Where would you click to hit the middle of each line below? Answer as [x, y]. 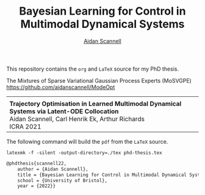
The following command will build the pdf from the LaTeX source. [87, 141]
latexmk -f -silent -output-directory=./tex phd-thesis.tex [85, 153]
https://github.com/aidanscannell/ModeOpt [61, 87]
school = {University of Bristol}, [63, 180]
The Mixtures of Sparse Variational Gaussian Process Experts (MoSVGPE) [99, 80]
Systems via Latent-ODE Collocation [64, 111]
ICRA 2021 [25, 126]
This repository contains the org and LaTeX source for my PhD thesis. [92, 69]
